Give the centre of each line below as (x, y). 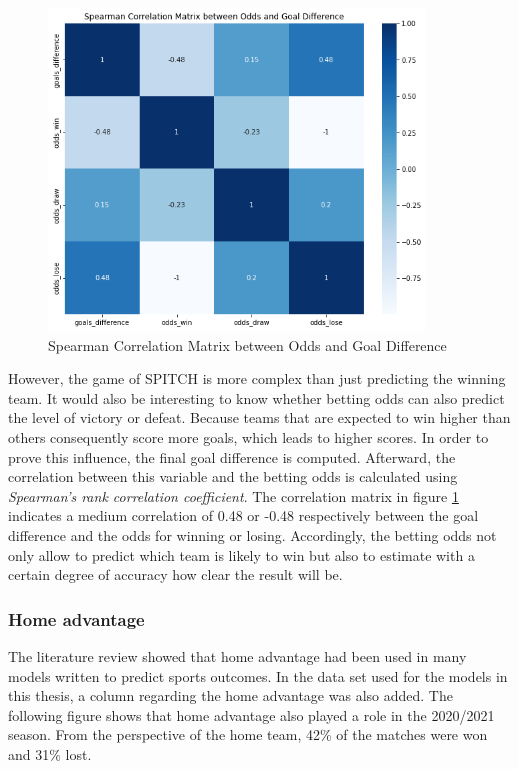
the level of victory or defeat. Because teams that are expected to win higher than (259, 417)
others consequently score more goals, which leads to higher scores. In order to (248, 437)
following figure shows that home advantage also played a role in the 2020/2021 (251, 714)
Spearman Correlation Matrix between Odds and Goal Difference (247, 344)
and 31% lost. (50, 753)
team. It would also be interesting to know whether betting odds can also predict (256, 397)
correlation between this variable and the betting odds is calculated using (233, 476)
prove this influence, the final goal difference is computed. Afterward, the (232, 456)
